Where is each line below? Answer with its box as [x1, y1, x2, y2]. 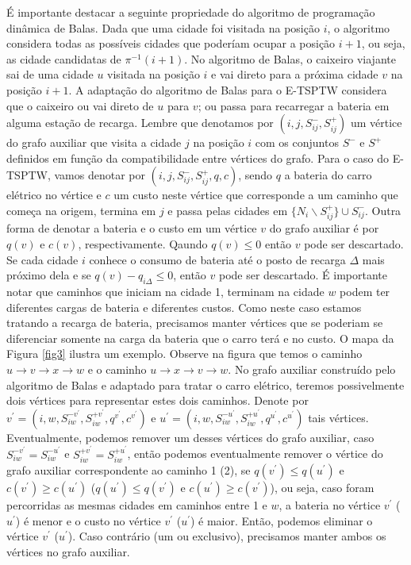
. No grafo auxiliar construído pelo [228, 360, 396, 377]
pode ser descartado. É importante [218, 267, 387, 283]
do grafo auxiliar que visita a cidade [6, 134, 182, 151]
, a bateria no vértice [278, 497, 381, 513]
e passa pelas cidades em [167, 202, 288, 218]
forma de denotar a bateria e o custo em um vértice [6, 220, 257, 236]
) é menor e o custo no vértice [15, 512, 161, 528]
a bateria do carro [284, 167, 372, 183]
